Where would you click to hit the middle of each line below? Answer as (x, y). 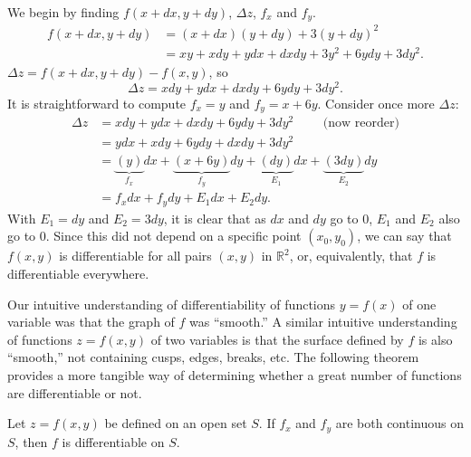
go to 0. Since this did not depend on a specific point (154, 236)
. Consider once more (376, 103)
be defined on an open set (176, 423)
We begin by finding (63, 12)
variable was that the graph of (91, 322)
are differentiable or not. (75, 392)
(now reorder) (361, 124)
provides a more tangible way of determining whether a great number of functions (235, 374)
